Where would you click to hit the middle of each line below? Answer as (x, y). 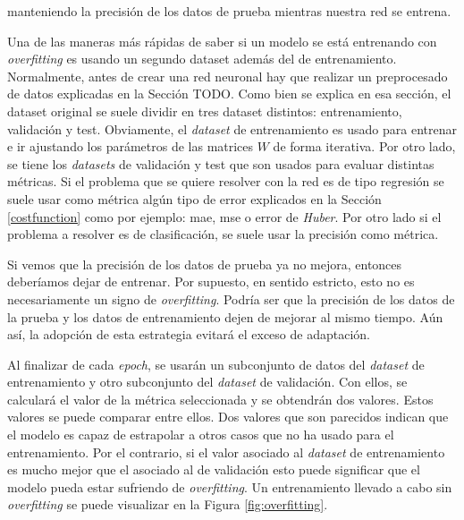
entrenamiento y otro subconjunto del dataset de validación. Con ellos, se (207, 382)
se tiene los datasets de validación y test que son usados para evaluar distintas (221, 163)
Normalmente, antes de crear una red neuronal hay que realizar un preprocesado (228, 76)
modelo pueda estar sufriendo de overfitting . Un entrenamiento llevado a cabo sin (230, 486)
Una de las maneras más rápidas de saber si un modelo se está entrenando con (222, 41)
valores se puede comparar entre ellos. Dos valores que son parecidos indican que (228, 417)
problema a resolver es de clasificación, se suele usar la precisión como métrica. (223, 234)
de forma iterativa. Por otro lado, (364, 146)
